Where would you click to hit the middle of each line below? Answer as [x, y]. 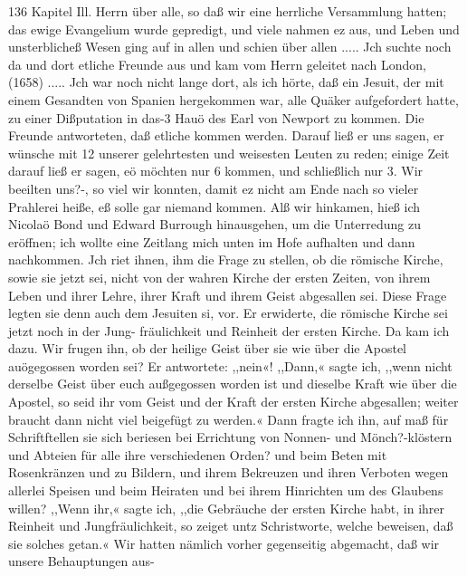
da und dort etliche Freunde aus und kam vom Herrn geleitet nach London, [217, 64]
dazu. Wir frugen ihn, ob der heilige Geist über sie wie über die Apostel [207, 348]
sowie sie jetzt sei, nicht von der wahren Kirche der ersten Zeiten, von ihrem [219, 277]
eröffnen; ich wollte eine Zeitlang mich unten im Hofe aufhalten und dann [212, 241]
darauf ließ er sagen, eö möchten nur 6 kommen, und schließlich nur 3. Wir [216, 171]
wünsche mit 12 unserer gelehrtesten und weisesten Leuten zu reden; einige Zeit [229, 153]
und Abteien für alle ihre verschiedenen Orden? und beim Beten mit [198, 454]
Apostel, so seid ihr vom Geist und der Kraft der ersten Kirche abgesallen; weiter [233, 402]
